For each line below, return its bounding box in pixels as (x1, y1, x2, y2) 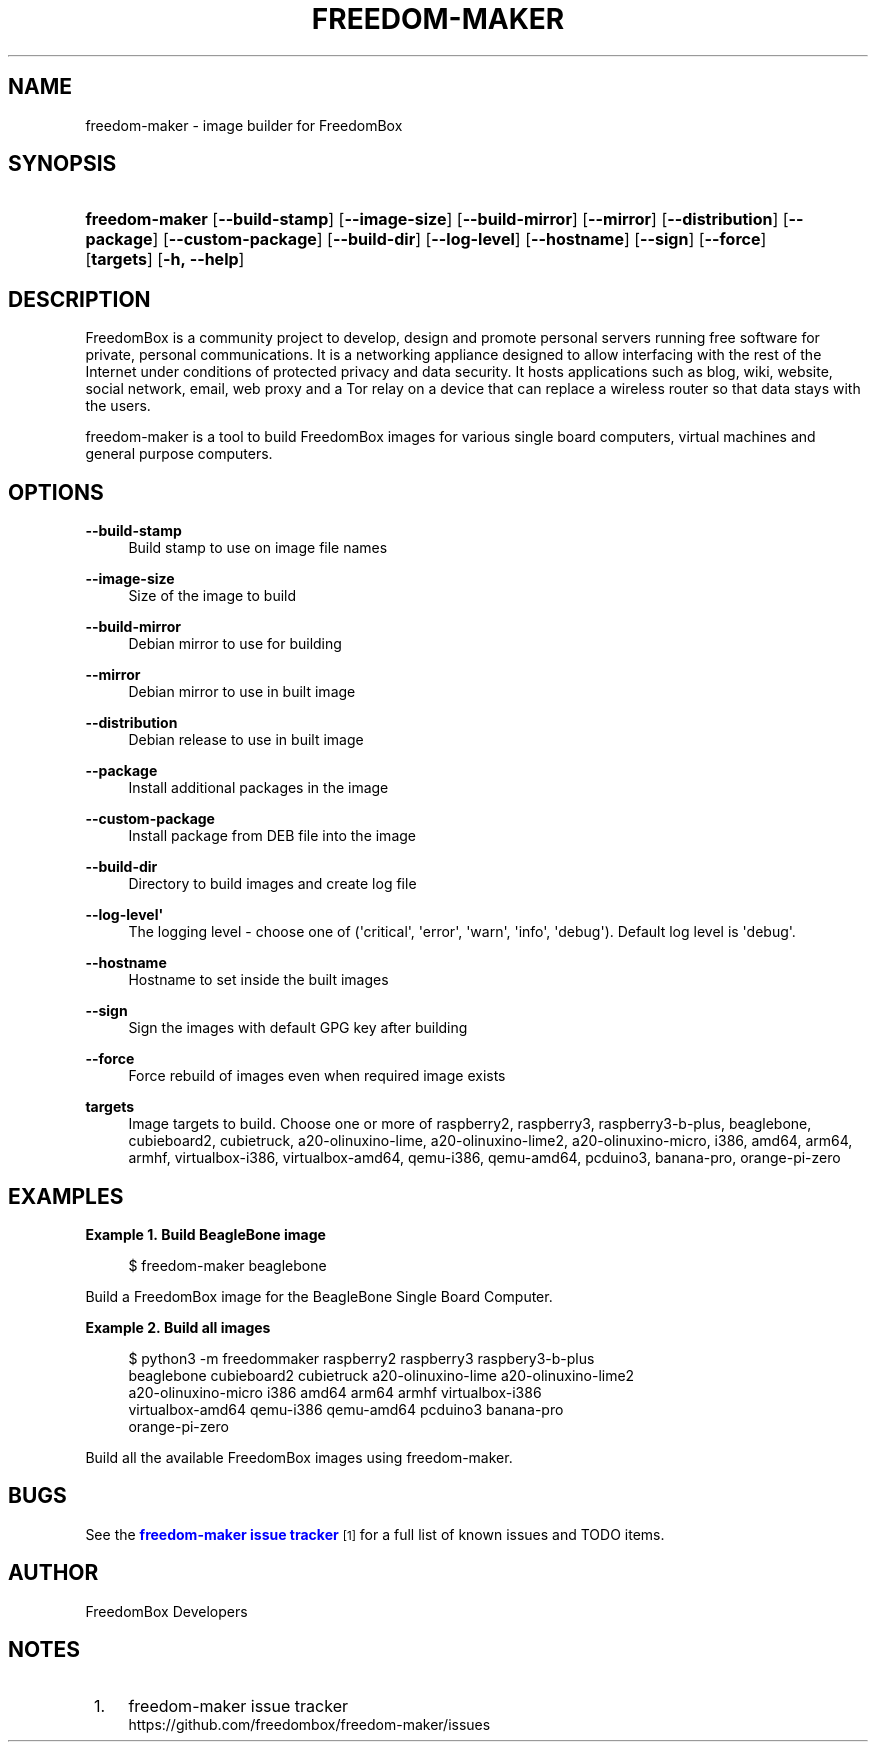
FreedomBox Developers (85, 1602, 248, 1620)
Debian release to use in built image (128, 731, 364, 749)
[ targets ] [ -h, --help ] (85, 249, 245, 270)
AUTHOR (8, 1560, 99, 1586)
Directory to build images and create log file (128, 875, 417, 893)
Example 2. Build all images (85, 1318, 271, 1336)
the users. (85, 397, 151, 415)
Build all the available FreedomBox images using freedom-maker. (85, 1448, 513, 1466)
